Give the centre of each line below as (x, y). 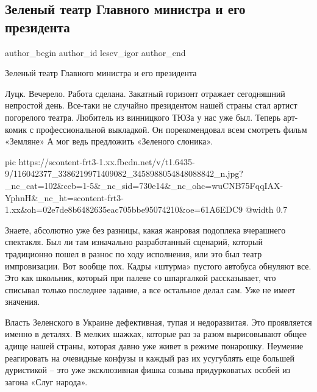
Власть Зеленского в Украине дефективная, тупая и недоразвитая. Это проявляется (158, 322)
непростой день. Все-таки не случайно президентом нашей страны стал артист (151, 105)
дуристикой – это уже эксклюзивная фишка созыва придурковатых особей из (148, 370)
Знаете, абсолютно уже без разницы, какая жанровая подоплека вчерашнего (145, 230)
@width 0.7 (266, 209)
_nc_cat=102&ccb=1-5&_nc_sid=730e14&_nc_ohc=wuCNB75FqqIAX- (144, 185)
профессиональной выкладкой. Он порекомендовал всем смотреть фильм (172, 129)
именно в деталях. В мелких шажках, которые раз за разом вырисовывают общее (156, 334)
